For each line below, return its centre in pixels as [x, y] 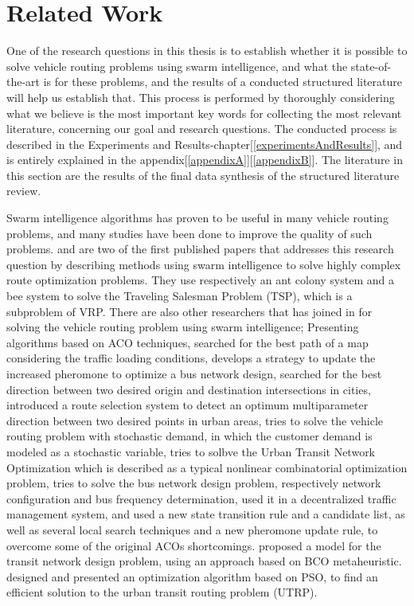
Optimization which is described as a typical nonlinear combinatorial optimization [207, 467]
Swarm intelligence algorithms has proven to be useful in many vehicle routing [197, 218]
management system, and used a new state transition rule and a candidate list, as [206, 514]
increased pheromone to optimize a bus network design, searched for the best [194, 373]
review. [24, 191]
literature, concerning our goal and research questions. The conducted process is [202, 129]
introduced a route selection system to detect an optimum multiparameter [187, 405]
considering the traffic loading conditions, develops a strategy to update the [191, 358]
